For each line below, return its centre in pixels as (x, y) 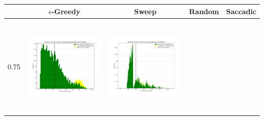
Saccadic (241, 11)
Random (204, 11)
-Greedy (66, 11)
